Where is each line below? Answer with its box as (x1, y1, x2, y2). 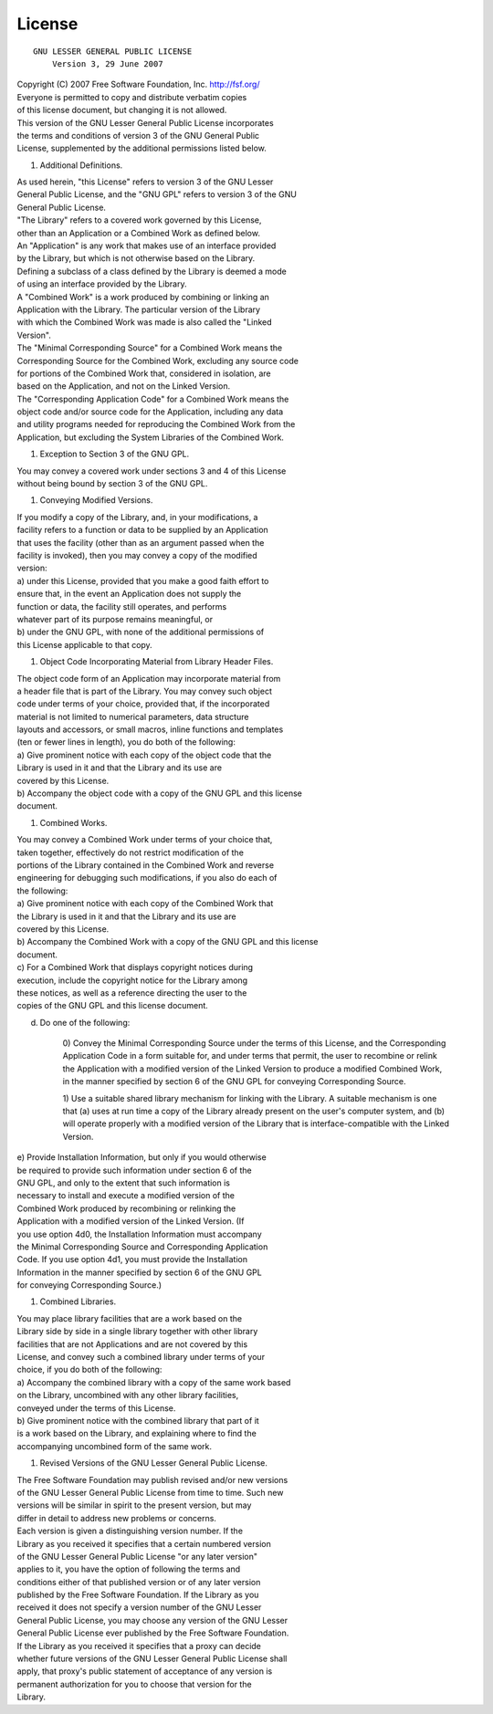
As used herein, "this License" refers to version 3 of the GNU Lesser (16, 176, 274, 187)
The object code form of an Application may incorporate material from (16, 673, 281, 684)
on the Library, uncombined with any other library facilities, (16, 1390, 239, 1401)
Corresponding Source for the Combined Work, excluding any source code (16, 355, 299, 366)
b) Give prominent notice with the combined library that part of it (16, 1416, 259, 1426)
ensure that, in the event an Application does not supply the (16, 589, 242, 600)
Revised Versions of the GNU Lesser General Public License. (39, 1458, 268, 1468)
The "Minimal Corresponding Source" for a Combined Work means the (16, 342, 283, 353)
